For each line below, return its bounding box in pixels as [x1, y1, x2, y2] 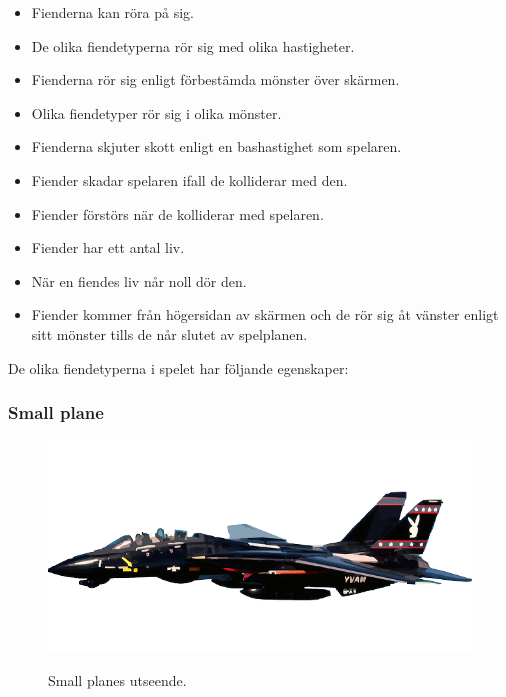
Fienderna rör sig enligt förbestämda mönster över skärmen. [31, 69, 400, 90]
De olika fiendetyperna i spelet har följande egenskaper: [8, 357, 349, 378]
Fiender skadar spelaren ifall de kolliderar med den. [31, 169, 348, 190]
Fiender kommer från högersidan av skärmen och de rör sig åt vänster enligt [31, 304, 499, 325]
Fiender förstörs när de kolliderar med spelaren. [31, 203, 324, 224]
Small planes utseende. [48, 669, 187, 690]
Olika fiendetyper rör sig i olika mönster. [31, 102, 282, 123]
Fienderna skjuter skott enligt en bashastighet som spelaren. [31, 136, 402, 157]
